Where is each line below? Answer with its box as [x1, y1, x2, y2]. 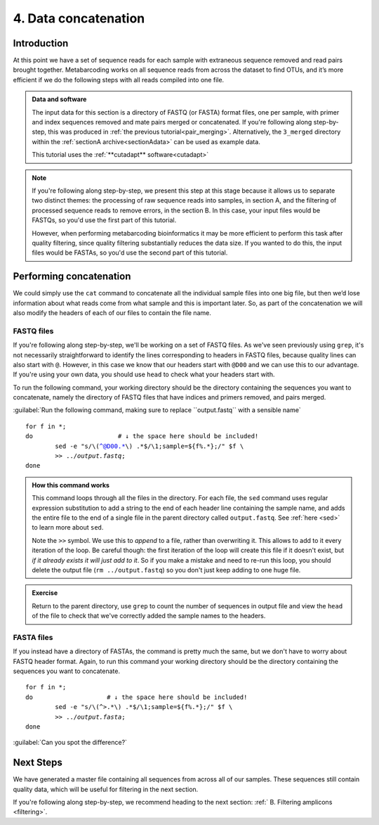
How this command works [32, 480, 110, 489]
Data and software [32, 95, 87, 103]
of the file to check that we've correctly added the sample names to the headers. [32, 612, 266, 620]
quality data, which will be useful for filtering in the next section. [13, 785, 199, 793]
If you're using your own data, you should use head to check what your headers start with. [13, 370, 275, 379]
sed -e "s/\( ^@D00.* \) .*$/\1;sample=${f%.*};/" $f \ [55, 442, 244, 450]
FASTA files [13, 632, 53, 642]
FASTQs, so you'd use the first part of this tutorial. [32, 216, 177, 224]
